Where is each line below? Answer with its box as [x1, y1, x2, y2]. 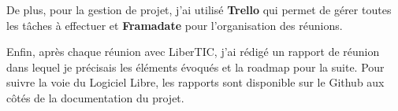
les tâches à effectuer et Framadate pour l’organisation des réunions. [6, 17, 343, 33]
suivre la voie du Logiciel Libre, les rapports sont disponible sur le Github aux [6, 74, 385, 91]
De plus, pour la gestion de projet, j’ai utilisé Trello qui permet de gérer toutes [6, 2, 392, 17]
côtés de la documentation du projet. [6, 89, 184, 105]
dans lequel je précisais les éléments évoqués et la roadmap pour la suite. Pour [6, 58, 385, 75]
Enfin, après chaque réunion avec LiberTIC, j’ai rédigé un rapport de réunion [6, 43, 380, 60]
